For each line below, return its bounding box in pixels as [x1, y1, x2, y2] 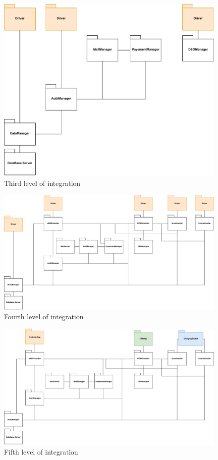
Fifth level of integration [4, 446, 78, 457]
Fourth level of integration [4, 311, 84, 322]
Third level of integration [4, 177, 81, 188]
